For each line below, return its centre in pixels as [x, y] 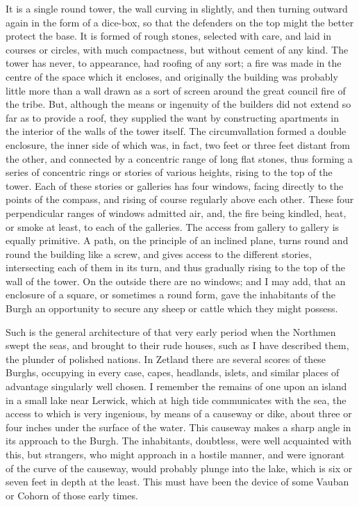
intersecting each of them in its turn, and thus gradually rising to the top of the [175, 267]
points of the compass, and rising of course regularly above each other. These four [180, 199]
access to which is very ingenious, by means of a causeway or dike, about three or [179, 413]
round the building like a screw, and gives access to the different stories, [159, 254]
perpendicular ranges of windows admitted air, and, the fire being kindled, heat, [176, 212]
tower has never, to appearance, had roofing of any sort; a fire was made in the [174, 63]
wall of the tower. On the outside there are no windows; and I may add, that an [176, 281]
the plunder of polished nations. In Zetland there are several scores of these [166, 359]
